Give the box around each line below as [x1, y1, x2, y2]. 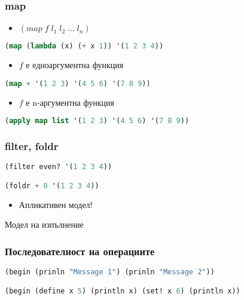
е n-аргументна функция [26, 96, 114, 108]
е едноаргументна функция [26, 59, 124, 71]
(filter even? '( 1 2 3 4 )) [5, 163, 112, 172]
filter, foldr [5, 138, 59, 153]
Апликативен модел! [19, 198, 93, 210]
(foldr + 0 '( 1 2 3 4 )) [5, 181, 99, 190]
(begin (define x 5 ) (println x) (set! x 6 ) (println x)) [5, 286, 240, 295]
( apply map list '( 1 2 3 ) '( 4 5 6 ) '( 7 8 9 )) [5, 117, 190, 125]
